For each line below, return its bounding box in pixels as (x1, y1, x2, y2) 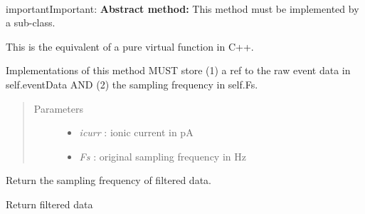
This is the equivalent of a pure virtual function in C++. (6, 39, 254, 53)
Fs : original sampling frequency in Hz (79, 148, 246, 163)
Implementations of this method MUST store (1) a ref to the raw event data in (6, 63, 351, 78)
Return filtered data (6, 196, 93, 211)
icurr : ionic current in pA (79, 125, 194, 140)
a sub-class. (6, 15, 55, 30)
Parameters (33, 101, 83, 116)
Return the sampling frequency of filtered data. (6, 173, 211, 188)
